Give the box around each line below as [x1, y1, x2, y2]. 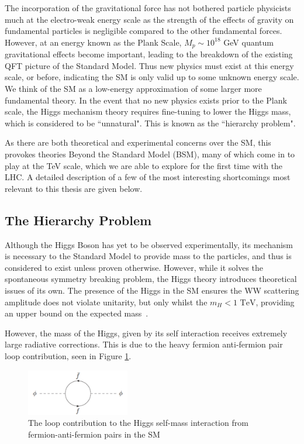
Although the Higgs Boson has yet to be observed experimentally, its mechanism [5, 238, 293, 250]
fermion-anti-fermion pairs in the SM [28, 428, 160, 440]
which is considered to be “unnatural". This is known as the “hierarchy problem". [5, 116, 296, 129]
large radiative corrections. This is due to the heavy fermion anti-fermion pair [5, 338, 283, 350]
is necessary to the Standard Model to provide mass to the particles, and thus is [5, 250, 292, 262]
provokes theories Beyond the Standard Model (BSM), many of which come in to [5, 147, 295, 160]
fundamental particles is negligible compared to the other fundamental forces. [5, 25, 282, 37]
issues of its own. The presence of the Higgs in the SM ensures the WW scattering [5, 284, 299, 296]
